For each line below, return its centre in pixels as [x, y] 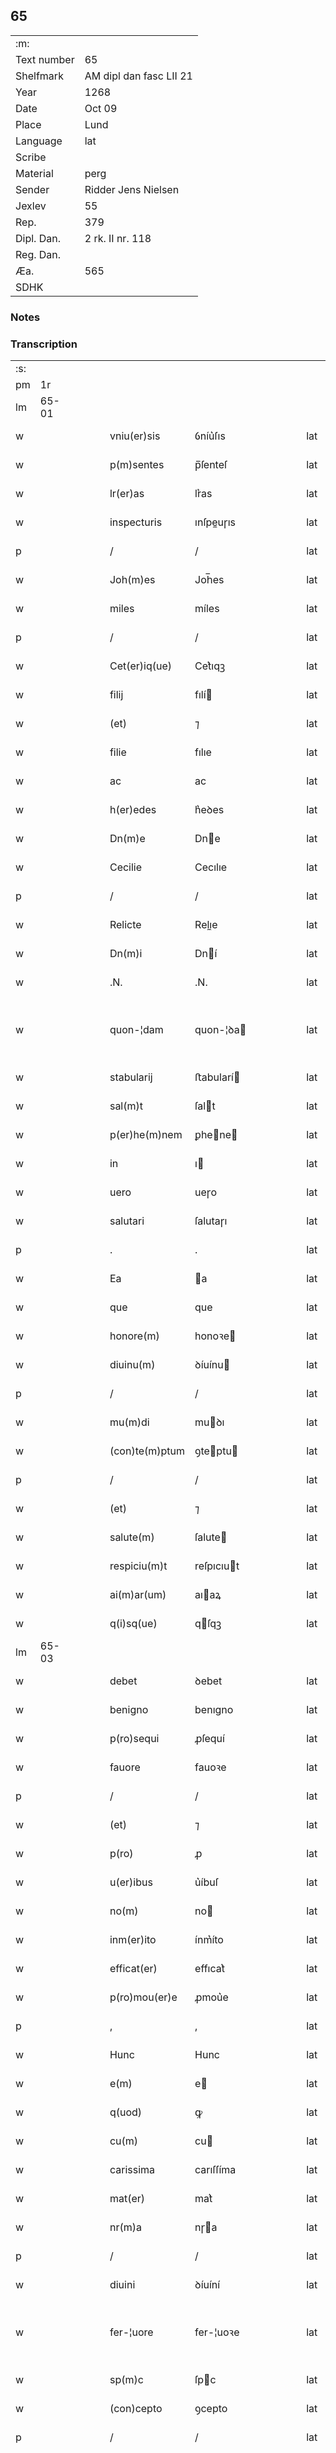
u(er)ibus [131, 1882]
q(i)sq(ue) [133, 1624]
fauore [125, 1767]
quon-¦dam [136, 1030]
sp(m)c [126, 2380]
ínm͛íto [209, 1940]
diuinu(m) [132, 1365]
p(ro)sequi [134, 1739]
